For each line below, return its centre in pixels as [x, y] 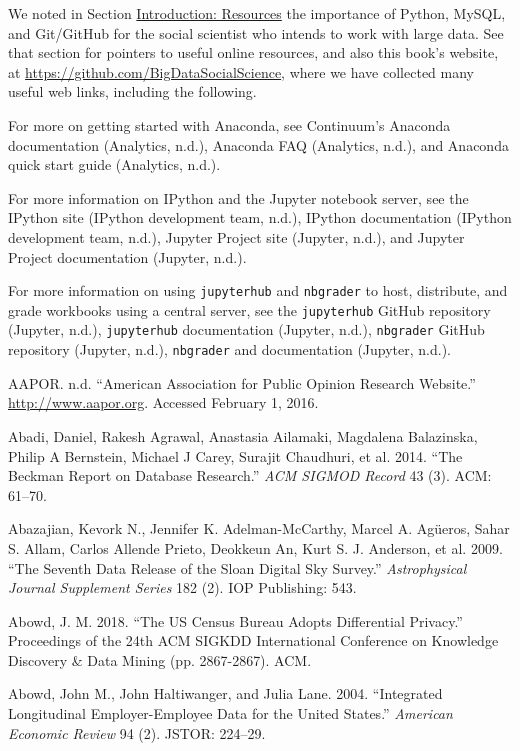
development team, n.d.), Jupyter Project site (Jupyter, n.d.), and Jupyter [236, 236]
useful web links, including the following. [132, 91]
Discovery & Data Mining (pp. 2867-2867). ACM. [160, 659]
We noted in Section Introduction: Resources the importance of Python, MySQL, [257, 13]
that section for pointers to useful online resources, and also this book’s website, [253, 52]
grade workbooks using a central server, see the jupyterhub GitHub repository [249, 309]
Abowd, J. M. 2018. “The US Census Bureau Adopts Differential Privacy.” [235, 620]
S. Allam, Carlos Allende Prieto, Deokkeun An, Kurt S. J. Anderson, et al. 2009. [255, 547]
